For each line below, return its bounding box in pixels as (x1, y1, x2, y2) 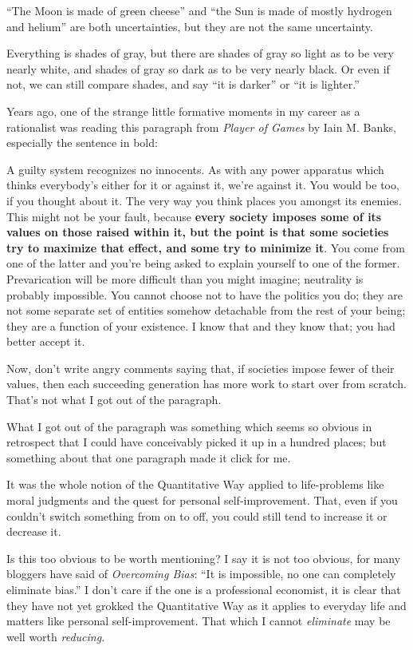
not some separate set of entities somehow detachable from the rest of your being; (6, 302, 406, 319)
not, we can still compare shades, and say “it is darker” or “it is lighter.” (6, 76, 360, 93)
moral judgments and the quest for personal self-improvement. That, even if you (6, 492, 398, 509)
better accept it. (6, 333, 85, 350)
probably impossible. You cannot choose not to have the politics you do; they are (6, 286, 403, 303)
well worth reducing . (6, 628, 105, 644)
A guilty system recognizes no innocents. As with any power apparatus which (6, 161, 384, 177)
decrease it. (6, 523, 61, 540)
